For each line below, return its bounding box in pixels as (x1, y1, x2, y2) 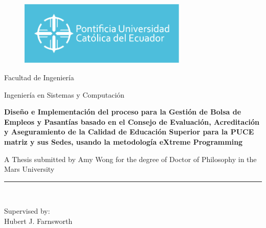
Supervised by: (4, 206, 50, 216)
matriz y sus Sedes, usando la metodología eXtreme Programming (4, 136, 243, 147)
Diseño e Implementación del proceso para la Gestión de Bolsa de (4, 106, 241, 117)
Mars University (4, 164, 55, 174)
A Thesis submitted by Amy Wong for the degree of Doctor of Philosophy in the (4, 153, 257, 164)
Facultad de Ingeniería (4, 72, 74, 82)
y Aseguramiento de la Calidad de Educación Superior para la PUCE (4, 126, 254, 137)
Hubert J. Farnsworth (4, 215, 73, 226)
